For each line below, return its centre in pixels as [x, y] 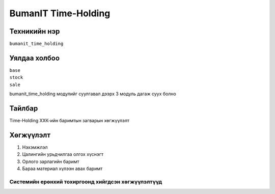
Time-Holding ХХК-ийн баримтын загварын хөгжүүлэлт [70, 121]
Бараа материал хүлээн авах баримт [62, 169]
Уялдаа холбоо [35, 58]
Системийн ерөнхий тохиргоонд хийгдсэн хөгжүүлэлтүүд [86, 182]
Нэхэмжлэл [35, 147]
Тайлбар [24, 108]
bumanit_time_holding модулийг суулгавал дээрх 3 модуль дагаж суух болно [93, 94]
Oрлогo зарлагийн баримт [51, 161]
